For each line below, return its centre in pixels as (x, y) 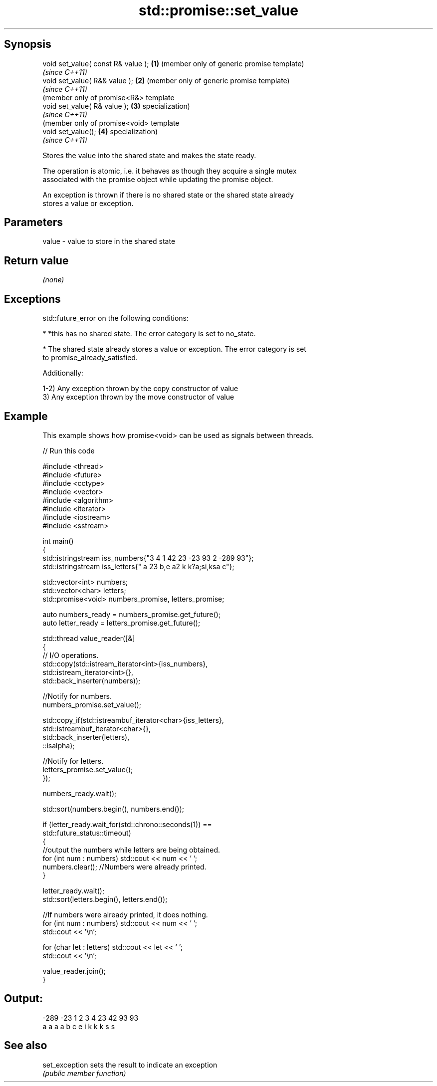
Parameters (33, 222)
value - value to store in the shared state (109, 241)
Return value (36, 260)
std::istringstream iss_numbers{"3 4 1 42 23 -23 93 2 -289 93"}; (148, 558)
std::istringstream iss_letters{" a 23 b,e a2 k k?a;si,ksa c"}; (138, 566)
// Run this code (69, 450)
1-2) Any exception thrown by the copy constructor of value (140, 389)
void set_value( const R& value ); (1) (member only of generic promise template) (173, 63)
